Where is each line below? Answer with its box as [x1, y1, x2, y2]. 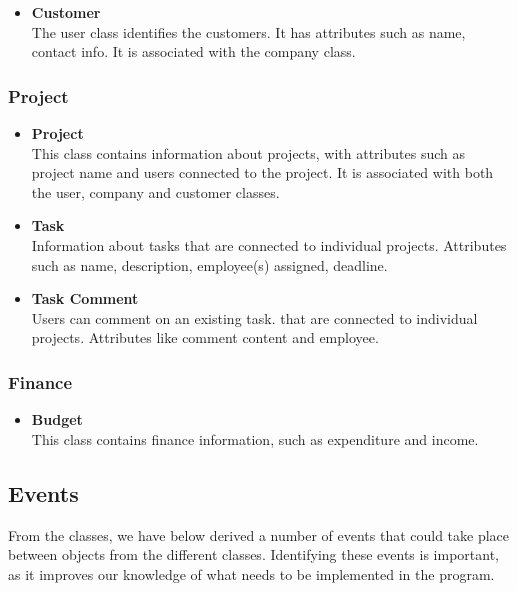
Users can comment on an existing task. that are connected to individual [31, 307, 478, 328]
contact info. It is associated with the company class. [31, 41, 356, 62]
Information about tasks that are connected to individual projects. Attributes [31, 234, 507, 255]
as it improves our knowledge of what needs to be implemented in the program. [8, 563, 495, 584]
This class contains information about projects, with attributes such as [31, 142, 465, 163]
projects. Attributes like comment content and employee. [31, 327, 379, 348]
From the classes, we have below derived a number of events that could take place [8, 524, 510, 545]
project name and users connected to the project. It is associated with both [31, 162, 494, 183]
